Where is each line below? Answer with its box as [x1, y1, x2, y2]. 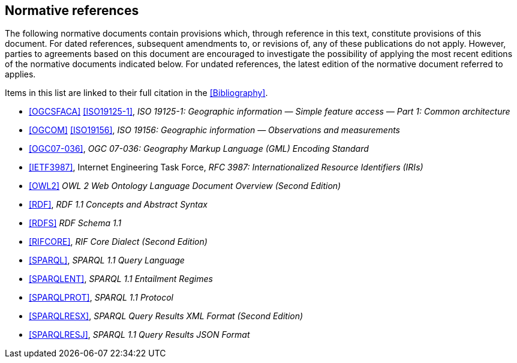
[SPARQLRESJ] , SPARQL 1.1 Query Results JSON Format [29, 329, 250, 340]
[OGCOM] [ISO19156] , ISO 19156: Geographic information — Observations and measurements [29, 125, 400, 136]
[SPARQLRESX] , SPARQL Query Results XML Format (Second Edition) [29, 311, 303, 322]
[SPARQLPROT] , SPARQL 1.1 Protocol [29, 292, 173, 303]
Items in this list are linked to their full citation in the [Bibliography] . [5, 88, 268, 98]
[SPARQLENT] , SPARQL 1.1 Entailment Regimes [29, 274, 213, 284]
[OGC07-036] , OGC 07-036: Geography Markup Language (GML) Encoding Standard [29, 143, 369, 154]
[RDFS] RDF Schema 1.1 [29, 218, 122, 229]
